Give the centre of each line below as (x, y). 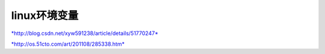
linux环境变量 (45, 15)
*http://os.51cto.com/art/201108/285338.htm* (68, 44)
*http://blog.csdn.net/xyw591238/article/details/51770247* (85, 33)
